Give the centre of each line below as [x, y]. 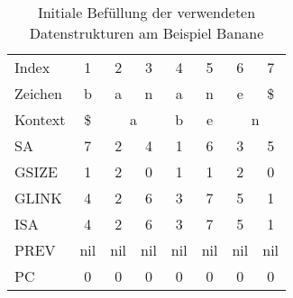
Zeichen [38, 93]
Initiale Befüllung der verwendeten [146, 12]
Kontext [40, 119]
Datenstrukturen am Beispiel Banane [146, 33]
